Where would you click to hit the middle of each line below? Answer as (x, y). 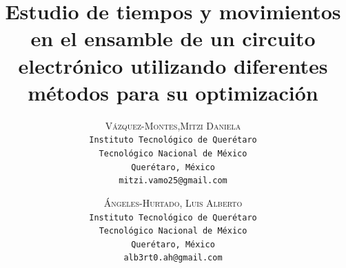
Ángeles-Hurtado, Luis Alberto (173, 202)
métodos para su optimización (173, 92)
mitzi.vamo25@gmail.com (173, 181)
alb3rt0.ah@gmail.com (173, 258)
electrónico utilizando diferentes (173, 65)
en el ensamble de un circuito (173, 38)
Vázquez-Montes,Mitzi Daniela (173, 125)
